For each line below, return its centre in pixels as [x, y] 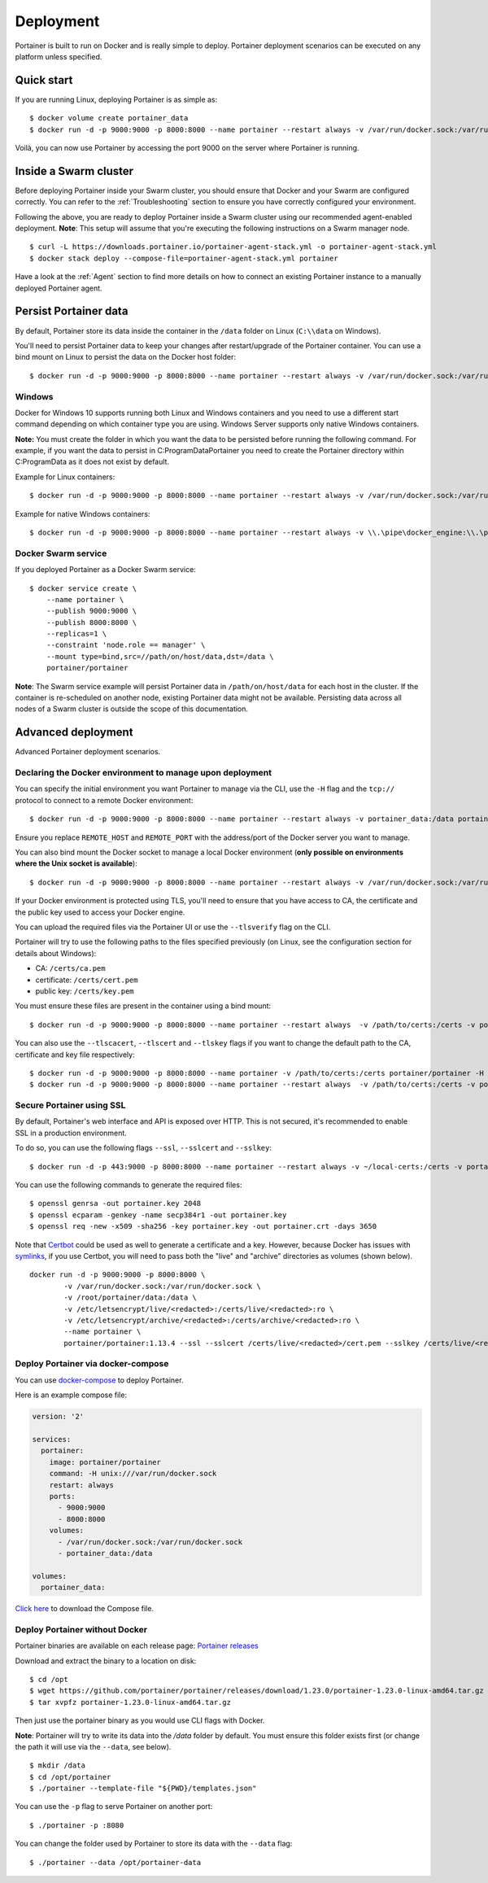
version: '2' [58, 1417]
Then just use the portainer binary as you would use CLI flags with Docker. [140, 1720]
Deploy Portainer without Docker [81, 1629]
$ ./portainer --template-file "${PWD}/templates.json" [143, 1789]
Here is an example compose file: [71, 1395]
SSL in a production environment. [71, 1133]
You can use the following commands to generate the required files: [129, 1185]
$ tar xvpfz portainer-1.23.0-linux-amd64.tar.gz [131, 1702]
